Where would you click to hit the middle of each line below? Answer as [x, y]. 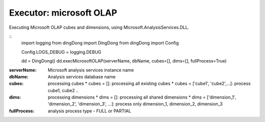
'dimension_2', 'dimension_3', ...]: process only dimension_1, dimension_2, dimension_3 [135, 104]
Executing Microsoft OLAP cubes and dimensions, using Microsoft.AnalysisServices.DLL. [99, 27]
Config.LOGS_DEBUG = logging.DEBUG [61, 52]
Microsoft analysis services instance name [91, 70]
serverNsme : [23, 70]
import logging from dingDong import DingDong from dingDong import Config [100, 43]
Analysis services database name [82, 77]
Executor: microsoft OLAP [63, 13]
